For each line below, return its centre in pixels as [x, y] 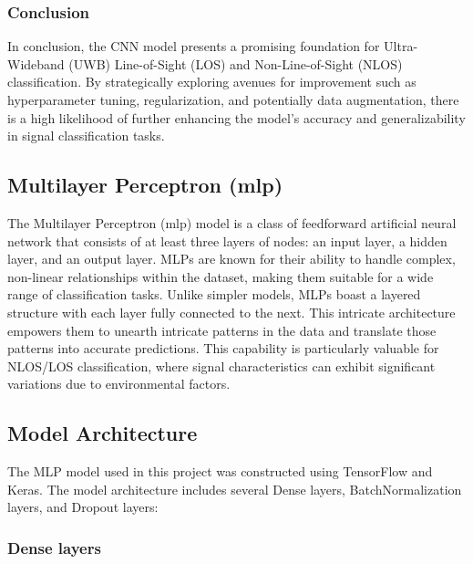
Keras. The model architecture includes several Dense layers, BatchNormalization [235, 489]
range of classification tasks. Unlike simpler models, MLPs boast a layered [214, 294]
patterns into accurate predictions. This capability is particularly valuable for [223, 348]
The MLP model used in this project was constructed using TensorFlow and [220, 471]
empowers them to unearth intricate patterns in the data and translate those [222, 330]
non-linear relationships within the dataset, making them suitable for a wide [221, 276]
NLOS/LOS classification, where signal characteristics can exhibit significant [221, 366]
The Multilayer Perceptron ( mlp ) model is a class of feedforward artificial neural [232, 222]
